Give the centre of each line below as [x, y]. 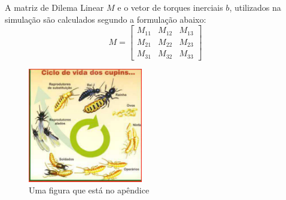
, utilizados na [255, 7]
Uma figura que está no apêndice [89, 190]
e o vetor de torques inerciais [170, 7]
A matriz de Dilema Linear [54, 7]
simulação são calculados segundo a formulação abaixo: [106, 19]
